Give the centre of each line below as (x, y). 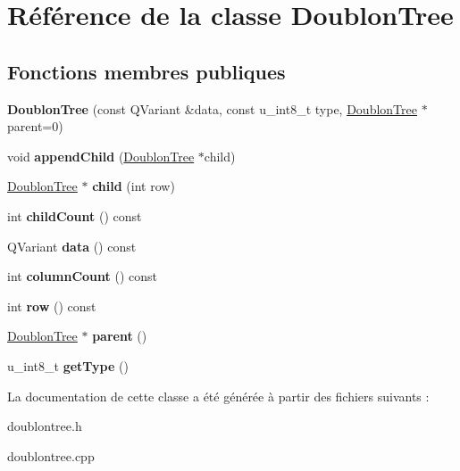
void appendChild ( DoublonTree (101, 156)
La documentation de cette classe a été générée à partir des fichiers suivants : (218, 396)
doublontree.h (45, 426)
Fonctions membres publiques (146, 71)
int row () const (52, 306)
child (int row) (134, 186)
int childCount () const (75, 215)
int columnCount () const (82, 276)
